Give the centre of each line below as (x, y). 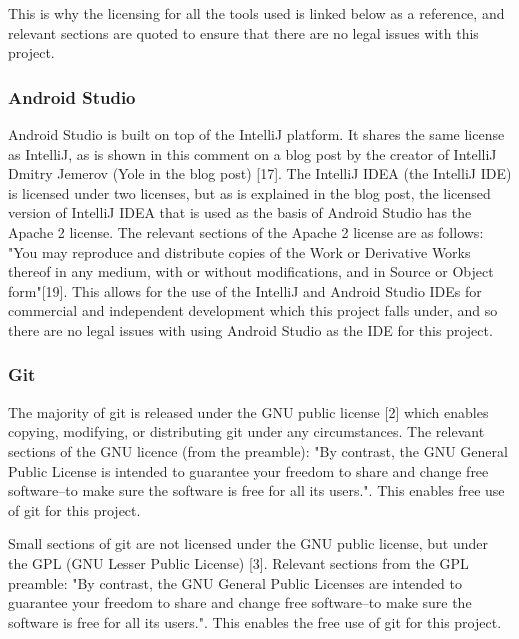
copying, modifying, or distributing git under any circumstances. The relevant (246, 431)
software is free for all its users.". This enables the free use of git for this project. (255, 621)
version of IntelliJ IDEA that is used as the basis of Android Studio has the (240, 212)
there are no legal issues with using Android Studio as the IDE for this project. (250, 329)
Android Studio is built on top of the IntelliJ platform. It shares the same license (256, 134)
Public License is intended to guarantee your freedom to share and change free (248, 470)
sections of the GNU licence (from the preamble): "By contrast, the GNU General (258, 450)
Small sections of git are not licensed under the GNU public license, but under (248, 543)
